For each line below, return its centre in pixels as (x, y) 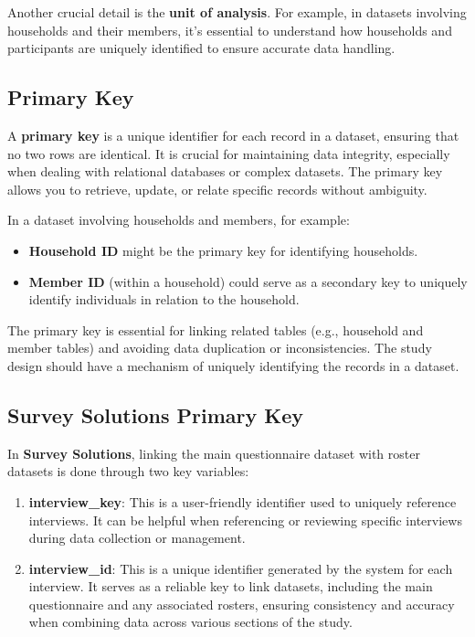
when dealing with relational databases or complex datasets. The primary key (225, 171)
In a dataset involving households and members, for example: (179, 220)
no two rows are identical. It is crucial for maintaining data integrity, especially (229, 153)
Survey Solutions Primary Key (155, 414)
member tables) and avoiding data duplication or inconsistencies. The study (220, 348)
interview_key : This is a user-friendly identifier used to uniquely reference (243, 501)
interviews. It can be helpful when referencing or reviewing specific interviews (245, 520)
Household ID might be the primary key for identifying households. (223, 250)
